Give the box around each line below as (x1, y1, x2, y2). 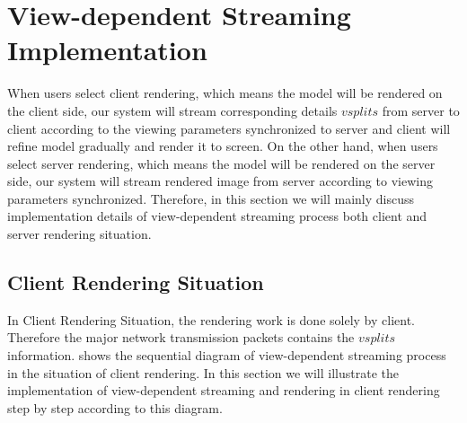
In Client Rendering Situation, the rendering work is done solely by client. (7, 310, 415, 329)
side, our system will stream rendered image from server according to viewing (7, 172, 433, 190)
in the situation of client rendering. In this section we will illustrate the (7, 363, 399, 382)
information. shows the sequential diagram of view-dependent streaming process (7, 346, 446, 365)
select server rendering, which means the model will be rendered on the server (7, 154, 436, 172)
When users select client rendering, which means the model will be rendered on (7, 84, 443, 102)
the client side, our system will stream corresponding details (7, 101, 338, 119)
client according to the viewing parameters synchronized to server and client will (7, 119, 451, 137)
